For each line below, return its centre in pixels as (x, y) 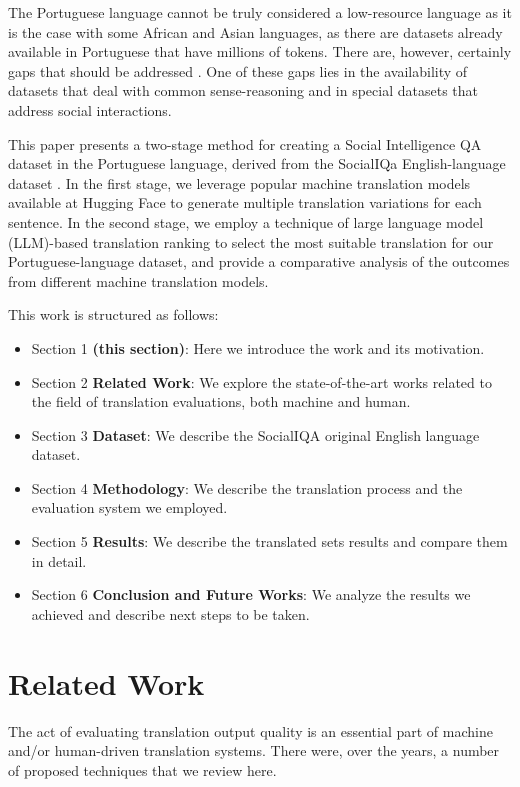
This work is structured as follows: (113, 314)
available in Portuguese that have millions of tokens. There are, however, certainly (260, 51)
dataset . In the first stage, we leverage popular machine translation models (239, 182)
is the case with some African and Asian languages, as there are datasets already (255, 31)
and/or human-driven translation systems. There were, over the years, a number (254, 750)
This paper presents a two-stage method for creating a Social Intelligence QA (245, 143)
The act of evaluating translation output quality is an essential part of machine (250, 730)
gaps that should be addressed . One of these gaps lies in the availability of (238, 70)
